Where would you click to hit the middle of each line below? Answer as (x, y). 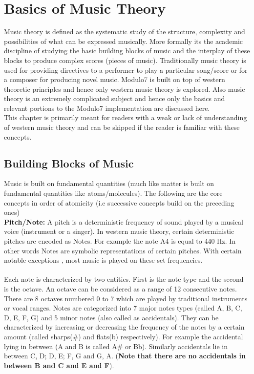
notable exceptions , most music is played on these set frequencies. (103, 260)
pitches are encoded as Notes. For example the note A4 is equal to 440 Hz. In (120, 241)
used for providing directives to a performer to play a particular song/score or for (126, 70)
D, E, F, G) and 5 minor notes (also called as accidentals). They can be (111, 317)
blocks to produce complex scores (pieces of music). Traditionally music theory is (125, 60)
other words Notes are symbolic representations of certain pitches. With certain (123, 250)
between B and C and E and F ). (59, 365)
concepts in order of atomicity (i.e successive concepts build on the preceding (119, 202)
